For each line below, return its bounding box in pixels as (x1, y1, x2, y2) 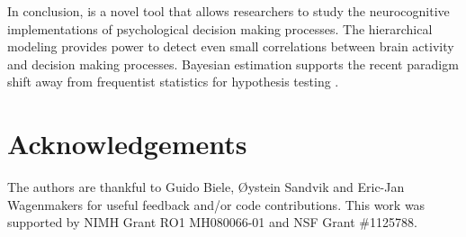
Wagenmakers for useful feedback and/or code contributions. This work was (7, 195, 426, 214)
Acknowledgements (7, 125, 247, 162)
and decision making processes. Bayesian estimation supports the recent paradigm (7, 54, 459, 73)
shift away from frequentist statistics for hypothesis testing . (7, 72, 339, 91)
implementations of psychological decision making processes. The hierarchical (7, 19, 433, 38)
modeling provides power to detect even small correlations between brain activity (7, 37, 454, 56)
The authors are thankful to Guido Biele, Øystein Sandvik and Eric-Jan (7, 178, 405, 196)
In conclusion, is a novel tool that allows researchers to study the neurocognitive (7, 2, 450, 20)
